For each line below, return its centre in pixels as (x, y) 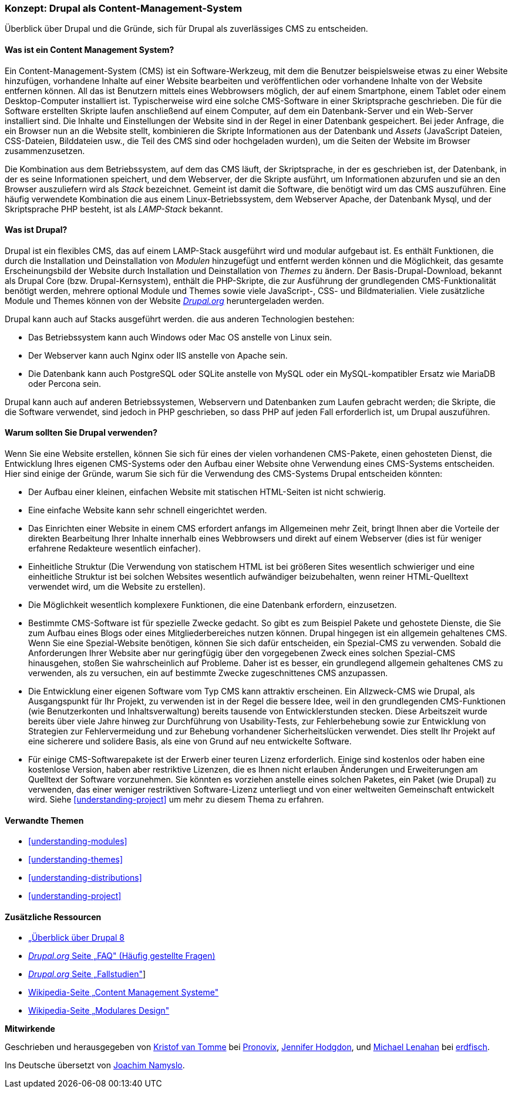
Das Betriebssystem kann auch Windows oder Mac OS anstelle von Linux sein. (180, 337)
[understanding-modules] (78, 841)
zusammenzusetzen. (45, 151)
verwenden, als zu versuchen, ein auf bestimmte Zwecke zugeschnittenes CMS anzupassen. (208, 673)
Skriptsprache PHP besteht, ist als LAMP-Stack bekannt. (114, 209)
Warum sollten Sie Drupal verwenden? (81, 433)
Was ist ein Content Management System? (90, 49)
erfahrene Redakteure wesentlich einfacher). (114, 549)
